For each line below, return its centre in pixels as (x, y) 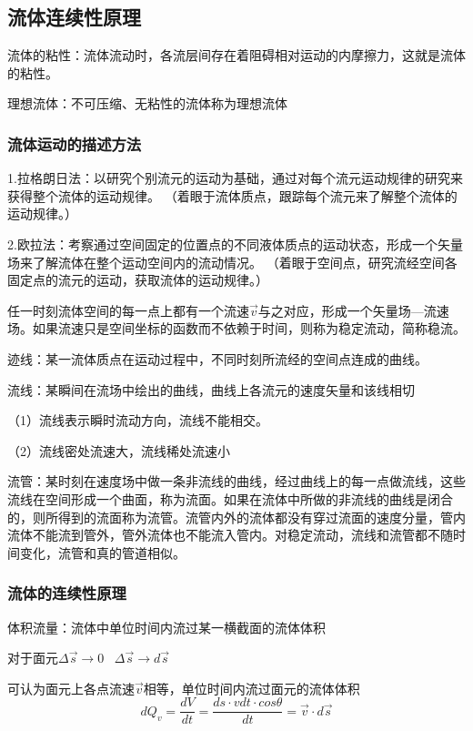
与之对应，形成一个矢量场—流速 (353, 310)
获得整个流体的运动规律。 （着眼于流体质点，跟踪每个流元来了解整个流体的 (232, 195)
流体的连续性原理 (67, 593)
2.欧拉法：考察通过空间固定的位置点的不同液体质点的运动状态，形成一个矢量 (235, 244)
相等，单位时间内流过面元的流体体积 (252, 688)
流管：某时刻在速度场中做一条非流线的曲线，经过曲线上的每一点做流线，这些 (236, 481)
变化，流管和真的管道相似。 (102, 552)
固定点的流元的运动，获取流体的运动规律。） (138, 280)
